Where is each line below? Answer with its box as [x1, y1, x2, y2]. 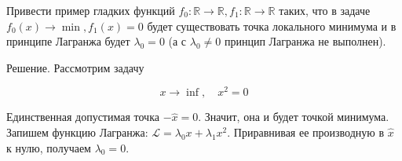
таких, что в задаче [279, 2, 371, 18]
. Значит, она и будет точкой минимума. [198, 108, 389, 125]
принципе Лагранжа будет [6, 33, 130, 49]
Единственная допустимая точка [6, 108, 159, 125]
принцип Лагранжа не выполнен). [224, 33, 386, 49]
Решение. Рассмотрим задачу [6, 59, 144, 75]
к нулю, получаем [6, 139, 91, 156]
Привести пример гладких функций [6, 2, 175, 18]
